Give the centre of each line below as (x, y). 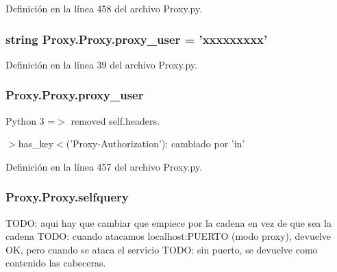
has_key (36, 144)
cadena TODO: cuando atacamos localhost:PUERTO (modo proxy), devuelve (168, 236)
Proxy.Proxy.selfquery (67, 197)
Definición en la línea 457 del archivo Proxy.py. (104, 166)
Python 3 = (30, 120)
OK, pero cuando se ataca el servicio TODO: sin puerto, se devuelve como (162, 249)
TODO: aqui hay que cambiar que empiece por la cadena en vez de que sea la (168, 222)
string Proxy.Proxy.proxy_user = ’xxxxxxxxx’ (137, 39)
